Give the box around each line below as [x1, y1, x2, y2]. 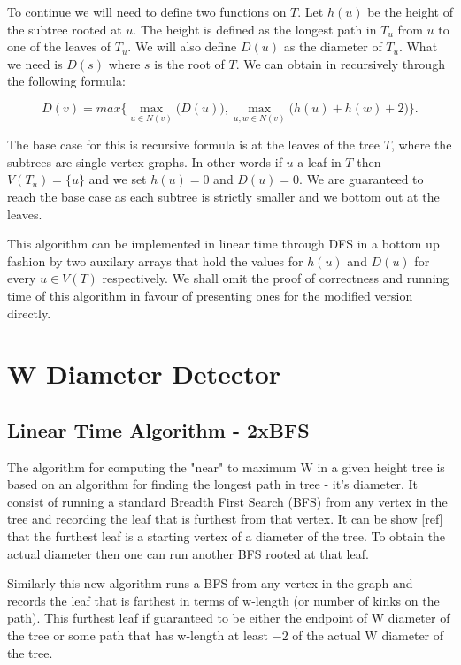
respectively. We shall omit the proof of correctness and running [102, 269, 449, 287]
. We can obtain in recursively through [235, 54, 445, 73]
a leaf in [297, 152, 342, 171]
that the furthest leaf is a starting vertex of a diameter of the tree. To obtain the [7, 527, 446, 546]
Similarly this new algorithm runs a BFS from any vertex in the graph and [7, 574, 413, 592]
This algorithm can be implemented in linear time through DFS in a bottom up [7, 234, 440, 253]
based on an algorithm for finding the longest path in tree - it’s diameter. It [7, 475, 418, 493]
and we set [88, 170, 147, 188]
